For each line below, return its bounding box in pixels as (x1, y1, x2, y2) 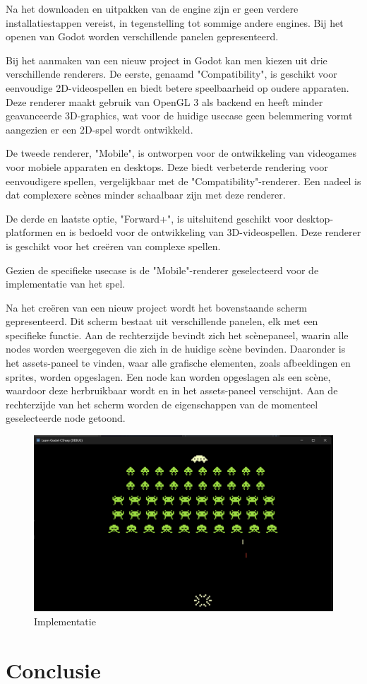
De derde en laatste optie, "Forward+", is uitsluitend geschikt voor (6, 211, 294, 225)
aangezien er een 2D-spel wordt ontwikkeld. (6, 122, 193, 136)
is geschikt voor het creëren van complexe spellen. (6, 238, 221, 253)
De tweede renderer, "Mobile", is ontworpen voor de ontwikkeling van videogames (6, 146, 357, 160)
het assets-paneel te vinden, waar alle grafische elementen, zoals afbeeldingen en (6, 355, 351, 370)
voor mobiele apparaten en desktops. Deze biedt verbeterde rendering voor (6, 159, 328, 174)
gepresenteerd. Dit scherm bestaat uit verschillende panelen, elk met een (6, 314, 318, 329)
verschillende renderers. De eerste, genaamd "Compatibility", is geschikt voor (6, 66, 337, 81)
